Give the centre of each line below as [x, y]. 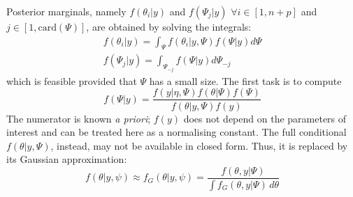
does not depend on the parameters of [265, 118]
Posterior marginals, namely [66, 11]
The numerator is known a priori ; [79, 118]
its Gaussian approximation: [67, 159]
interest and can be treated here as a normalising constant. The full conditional [176, 132]
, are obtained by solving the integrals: [169, 26]
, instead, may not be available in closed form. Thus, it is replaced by [199, 145]
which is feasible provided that [72, 80]
